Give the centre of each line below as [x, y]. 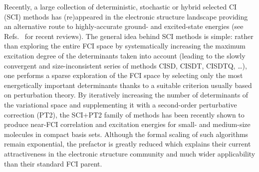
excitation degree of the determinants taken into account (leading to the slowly [125, 55]
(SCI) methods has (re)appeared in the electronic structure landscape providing [126, 16]
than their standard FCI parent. [53, 163]
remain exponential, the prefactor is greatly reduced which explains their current [128, 144]
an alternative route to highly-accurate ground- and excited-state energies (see [124, 26]
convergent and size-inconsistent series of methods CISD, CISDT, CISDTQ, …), [126, 65]
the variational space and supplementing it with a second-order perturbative [121, 104]
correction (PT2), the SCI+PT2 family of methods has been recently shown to [124, 114]
